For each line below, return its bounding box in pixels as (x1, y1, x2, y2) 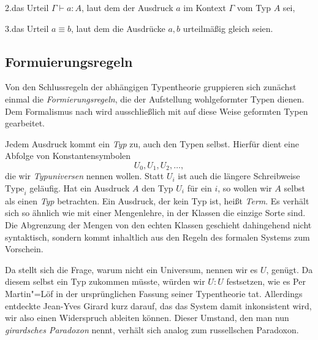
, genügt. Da (266, 263, 313, 276)
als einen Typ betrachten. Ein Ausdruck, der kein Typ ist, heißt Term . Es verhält (5, 194, 309, 207)
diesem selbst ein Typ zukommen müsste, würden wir (5, 275, 205, 288)
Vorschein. (5, 242, 44, 255)
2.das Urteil (5, 1, 49, 14)
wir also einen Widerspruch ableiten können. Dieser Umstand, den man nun (5, 311, 289, 324)
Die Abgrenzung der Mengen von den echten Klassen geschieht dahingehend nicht (5, 218, 312, 231)
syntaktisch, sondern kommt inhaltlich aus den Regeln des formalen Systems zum (5, 230, 310, 243)
